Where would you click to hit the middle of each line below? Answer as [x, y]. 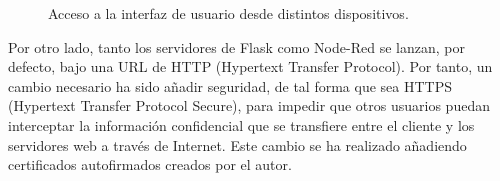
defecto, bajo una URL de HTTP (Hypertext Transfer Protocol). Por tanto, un [250, 66]
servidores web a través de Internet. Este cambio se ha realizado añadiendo [237, 144]
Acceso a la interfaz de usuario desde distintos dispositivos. [228, 13]
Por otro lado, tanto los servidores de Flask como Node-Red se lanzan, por [236, 46]
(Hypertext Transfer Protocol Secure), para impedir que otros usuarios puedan [249, 105]
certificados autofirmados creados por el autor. [150, 164]
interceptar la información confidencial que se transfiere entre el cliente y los [241, 124]
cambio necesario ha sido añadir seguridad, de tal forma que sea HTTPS [230, 85]
